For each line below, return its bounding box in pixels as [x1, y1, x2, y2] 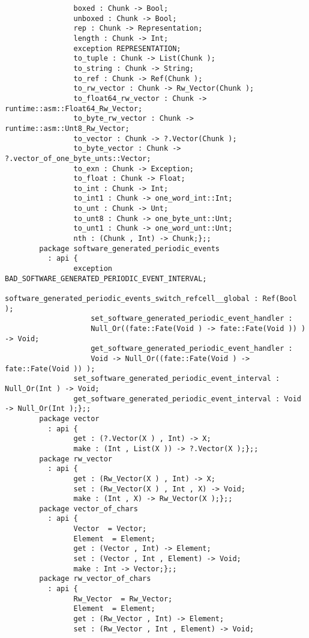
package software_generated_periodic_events [39, 244, 220, 253]
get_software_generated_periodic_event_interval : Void [73, 394, 301, 403]
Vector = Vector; [73, 524, 147, 533]
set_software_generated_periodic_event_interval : [73, 374, 280, 383]
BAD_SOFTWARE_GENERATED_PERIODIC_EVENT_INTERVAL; [5, 274, 207, 283]
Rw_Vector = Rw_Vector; [73, 594, 173, 603]
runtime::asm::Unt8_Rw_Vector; [5, 124, 130, 133]
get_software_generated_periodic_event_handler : [91, 344, 293, 353]
